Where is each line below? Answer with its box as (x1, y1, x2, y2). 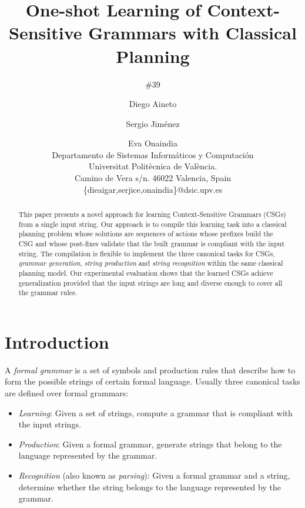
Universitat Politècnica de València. (88, 160, 217, 172)
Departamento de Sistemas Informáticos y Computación (52, 148, 254, 161)
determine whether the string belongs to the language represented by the (18, 480, 281, 493)
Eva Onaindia (128, 137, 177, 149)
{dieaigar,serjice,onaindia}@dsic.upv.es (83, 183, 223, 195)
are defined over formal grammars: (5, 387, 129, 399)
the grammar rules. (18, 288, 78, 298)
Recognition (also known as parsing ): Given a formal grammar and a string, (18, 469, 290, 482)
